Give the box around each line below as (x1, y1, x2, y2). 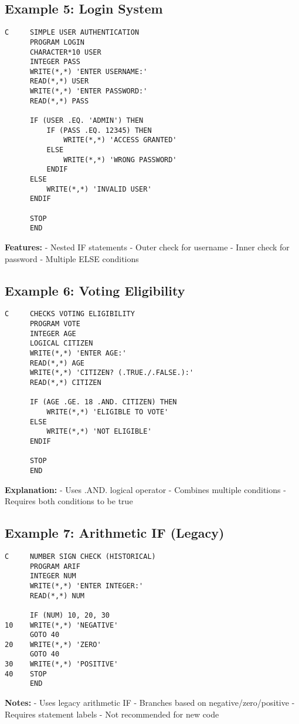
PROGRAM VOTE (29, 320, 80, 329)
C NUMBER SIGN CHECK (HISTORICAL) (5, 552, 156, 561)
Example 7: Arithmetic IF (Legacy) (5, 524, 225, 542)
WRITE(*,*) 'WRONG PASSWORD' (63, 155, 177, 164)
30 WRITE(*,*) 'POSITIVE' (5, 660, 118, 669)
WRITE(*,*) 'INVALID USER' (46, 185, 152, 193)
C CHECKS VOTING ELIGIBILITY (5, 310, 135, 319)
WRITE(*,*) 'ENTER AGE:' (29, 349, 127, 357)
